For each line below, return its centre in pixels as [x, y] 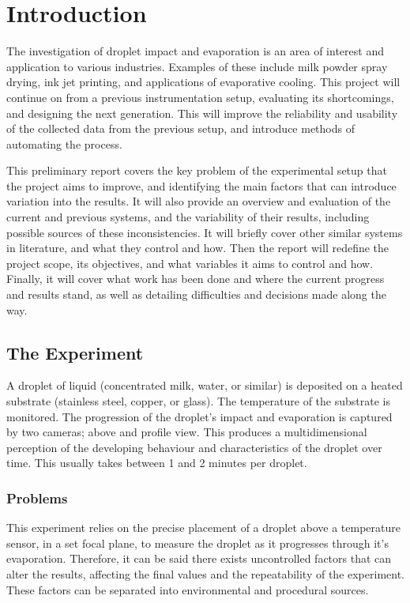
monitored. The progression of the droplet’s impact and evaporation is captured [199, 416]
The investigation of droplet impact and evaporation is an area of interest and [195, 51]
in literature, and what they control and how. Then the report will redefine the [198, 248]
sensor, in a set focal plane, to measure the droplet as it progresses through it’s [197, 543]
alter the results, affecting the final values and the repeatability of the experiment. [205, 573]
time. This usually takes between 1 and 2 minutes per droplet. [157, 463]
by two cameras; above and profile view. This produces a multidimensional [187, 432]
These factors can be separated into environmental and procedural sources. [188, 589]
